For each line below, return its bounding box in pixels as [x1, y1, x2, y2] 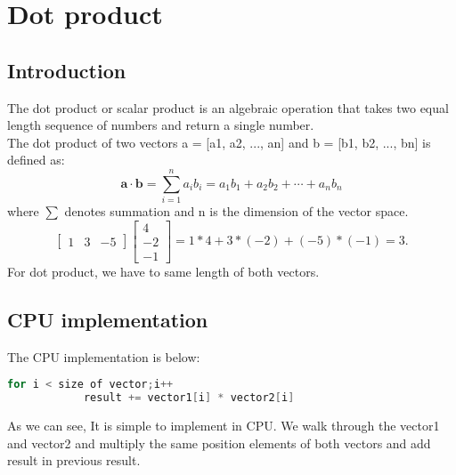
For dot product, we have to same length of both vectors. [7, 262, 320, 280]
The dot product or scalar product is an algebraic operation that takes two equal [7, 98, 449, 117]
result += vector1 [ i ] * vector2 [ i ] [83, 391, 295, 405]
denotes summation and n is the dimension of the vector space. [64, 202, 409, 221]
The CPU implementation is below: [7, 347, 200, 366]
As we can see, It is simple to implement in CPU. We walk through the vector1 [7, 415, 440, 434]
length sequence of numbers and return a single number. [7, 116, 314, 134]
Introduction [7, 56, 126, 84]
